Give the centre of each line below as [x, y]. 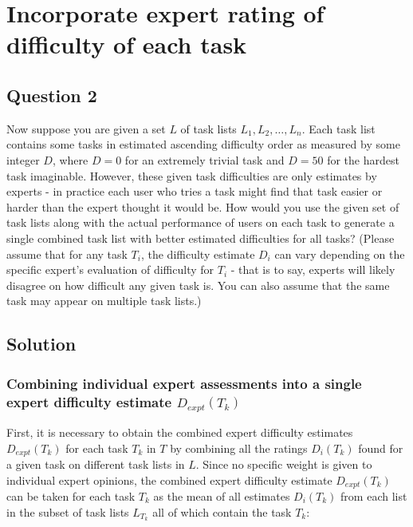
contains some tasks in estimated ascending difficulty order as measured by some [203, 144]
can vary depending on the [340, 254]
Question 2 [52, 95]
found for [381, 448]
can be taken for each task [71, 496]
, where [70, 159]
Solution [41, 344]
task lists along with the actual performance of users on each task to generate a [201, 222]
